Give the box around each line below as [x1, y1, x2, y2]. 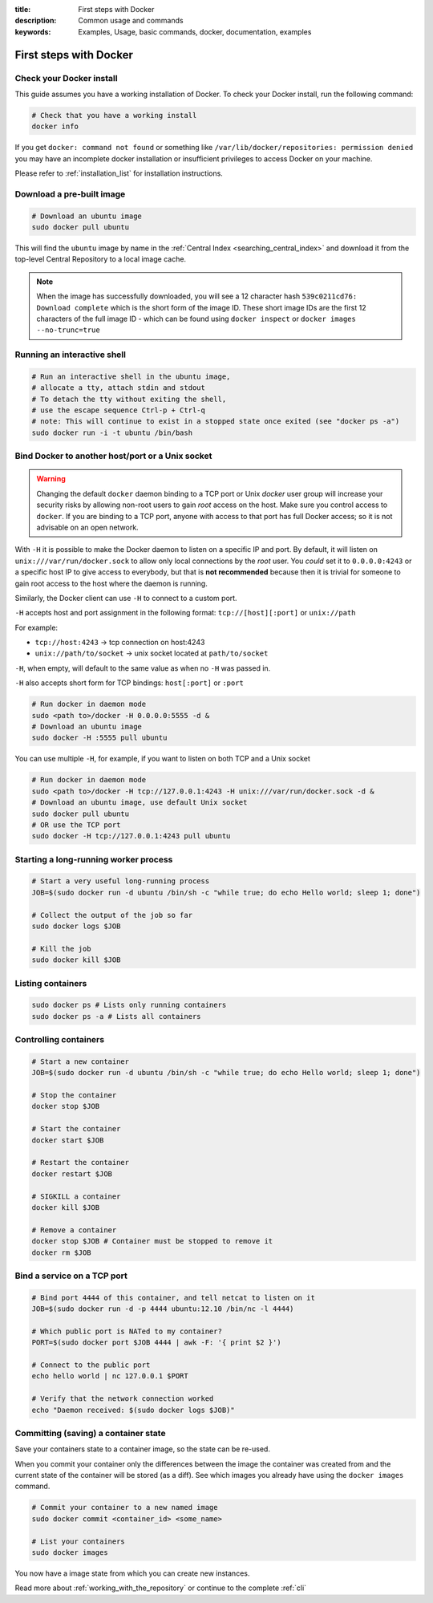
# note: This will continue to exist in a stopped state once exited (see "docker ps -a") [31, 417, 400, 426]
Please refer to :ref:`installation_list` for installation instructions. [14, 168, 224, 178]
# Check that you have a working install [31, 111, 197, 120]
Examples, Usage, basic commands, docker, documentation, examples [78, 26, 312, 36]
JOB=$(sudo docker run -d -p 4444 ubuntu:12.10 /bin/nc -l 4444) [31, 1305, 294, 1313]
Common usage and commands [78, 16, 184, 26]
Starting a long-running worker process [14, 854, 173, 865]
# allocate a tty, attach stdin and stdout [31, 384, 206, 392]
